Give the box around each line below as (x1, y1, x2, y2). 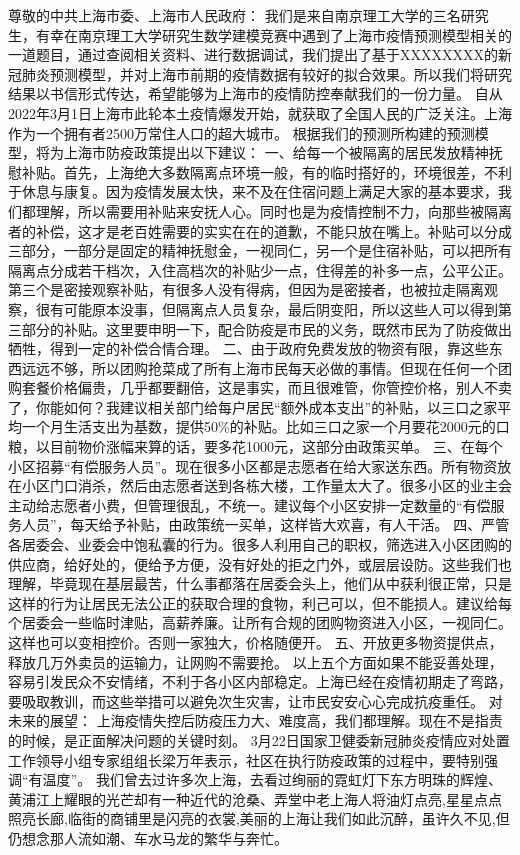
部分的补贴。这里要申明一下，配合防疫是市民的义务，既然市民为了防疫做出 (21, 318, 512, 339)
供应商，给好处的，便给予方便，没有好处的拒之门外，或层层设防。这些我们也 (8, 553, 512, 574)
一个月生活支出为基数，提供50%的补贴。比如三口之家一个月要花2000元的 (21, 416, 496, 437)
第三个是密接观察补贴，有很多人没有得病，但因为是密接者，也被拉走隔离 (8, 279, 484, 300)
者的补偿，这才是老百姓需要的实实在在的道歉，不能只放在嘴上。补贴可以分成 (8, 220, 512, 241)
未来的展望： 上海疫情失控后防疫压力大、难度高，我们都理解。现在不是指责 (8, 710, 503, 731)
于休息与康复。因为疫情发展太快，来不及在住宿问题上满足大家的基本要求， (8, 181, 498, 202)
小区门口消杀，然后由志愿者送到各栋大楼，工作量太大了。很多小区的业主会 (21, 475, 512, 496)
